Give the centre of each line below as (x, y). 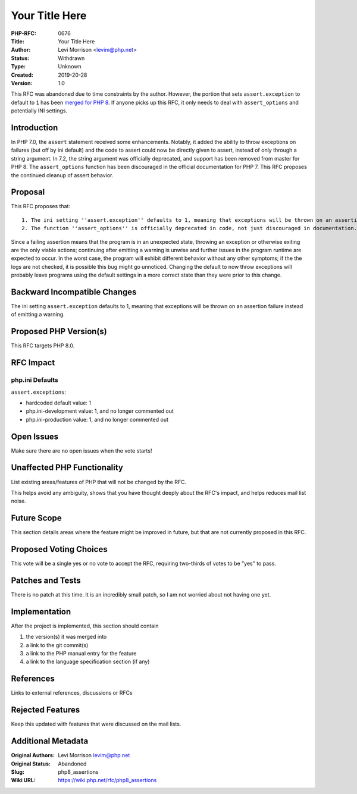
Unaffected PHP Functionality (67, 468)
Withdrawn (71, 58)
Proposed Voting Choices (59, 549)
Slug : (18, 772)
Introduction (35, 128)
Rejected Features (46, 710)
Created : (22, 75)
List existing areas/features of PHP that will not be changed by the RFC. (99, 482)
